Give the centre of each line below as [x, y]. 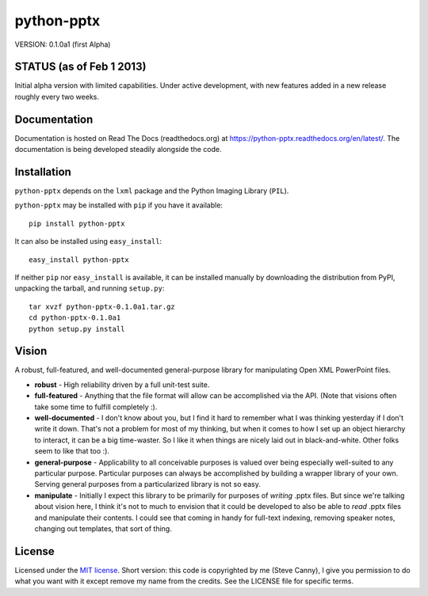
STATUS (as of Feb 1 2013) [80, 67]
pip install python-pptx [77, 223]
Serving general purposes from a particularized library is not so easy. [147, 484]
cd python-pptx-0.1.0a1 [75, 318]
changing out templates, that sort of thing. [103, 528]
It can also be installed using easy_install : [88, 241]
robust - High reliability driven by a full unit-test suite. [122, 385]
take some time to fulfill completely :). [96, 407]
